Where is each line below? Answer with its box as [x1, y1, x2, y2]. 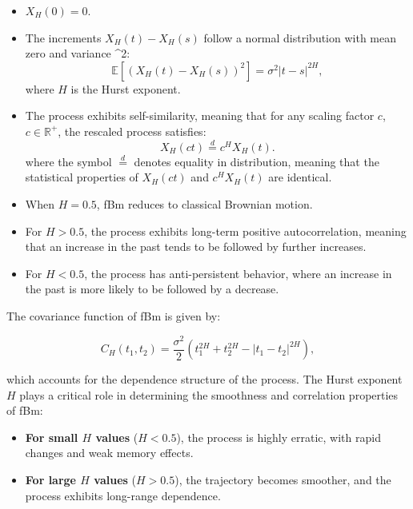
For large [25, 471, 76, 488]
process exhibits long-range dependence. [25, 487, 221, 503]
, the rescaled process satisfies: [58, 122, 206, 139]
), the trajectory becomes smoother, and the [174, 471, 391, 488]
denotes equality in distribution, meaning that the [134, 153, 379, 169]
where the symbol [25, 153, 112, 169]
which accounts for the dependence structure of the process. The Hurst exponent [6, 371, 403, 388]
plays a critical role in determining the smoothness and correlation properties [19, 386, 399, 403]
